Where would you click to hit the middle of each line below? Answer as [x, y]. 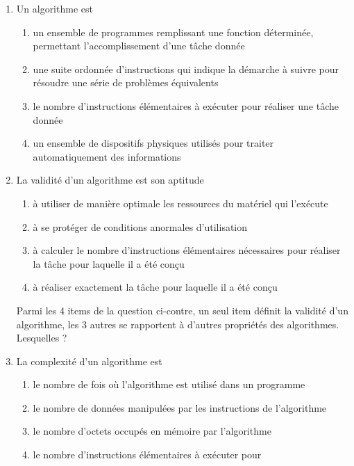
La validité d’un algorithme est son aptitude [110, 180]
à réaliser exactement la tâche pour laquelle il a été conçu [155, 287]
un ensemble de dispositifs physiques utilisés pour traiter [153, 143]
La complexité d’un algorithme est [89, 361]
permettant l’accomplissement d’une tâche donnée [139, 46]
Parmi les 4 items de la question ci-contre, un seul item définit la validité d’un [182, 310]
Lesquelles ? [42, 338]
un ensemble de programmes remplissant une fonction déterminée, [173, 32]
